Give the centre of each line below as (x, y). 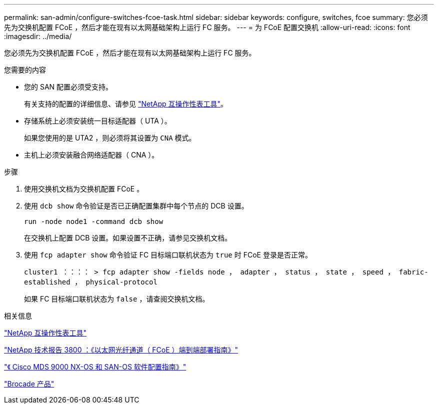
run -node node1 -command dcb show (94, 221)
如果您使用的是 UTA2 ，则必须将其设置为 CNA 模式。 (110, 138)
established (47, 282)
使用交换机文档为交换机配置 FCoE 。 (84, 189)
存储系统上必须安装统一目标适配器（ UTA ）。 (98, 121)
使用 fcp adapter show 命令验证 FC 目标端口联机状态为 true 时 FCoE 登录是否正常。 (168, 255)
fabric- (413, 272)
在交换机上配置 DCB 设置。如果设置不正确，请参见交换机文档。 (128, 238)
